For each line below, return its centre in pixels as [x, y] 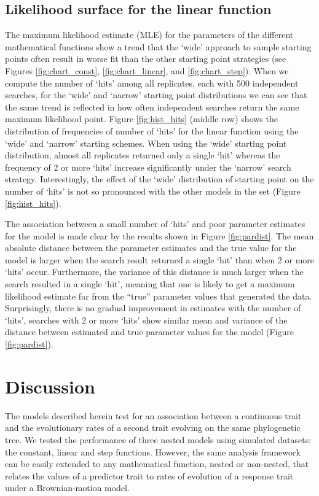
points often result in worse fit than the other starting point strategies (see [146, 59]
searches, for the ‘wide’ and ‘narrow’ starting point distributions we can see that [156, 95]
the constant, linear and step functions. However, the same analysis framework [153, 451]
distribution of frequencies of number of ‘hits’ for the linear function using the [152, 130]
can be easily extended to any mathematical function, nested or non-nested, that [157, 464]
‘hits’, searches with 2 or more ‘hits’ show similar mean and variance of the [146, 320]
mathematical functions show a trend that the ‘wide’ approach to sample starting [158, 46]
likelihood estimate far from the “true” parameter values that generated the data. [159, 296]
